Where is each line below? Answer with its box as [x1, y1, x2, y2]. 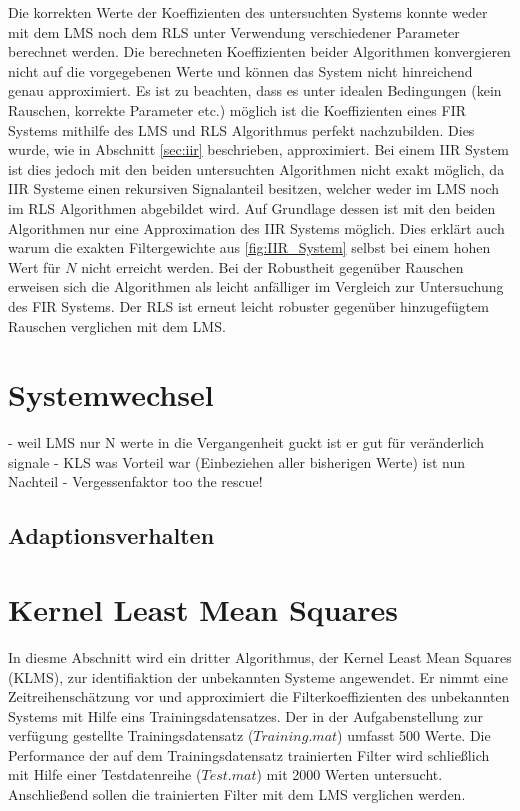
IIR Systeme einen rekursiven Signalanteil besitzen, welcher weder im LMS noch [8, 178, 500, 199]
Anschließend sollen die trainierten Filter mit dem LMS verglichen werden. [8, 784, 466, 805]
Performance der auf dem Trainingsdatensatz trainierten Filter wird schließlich [8, 744, 490, 765]
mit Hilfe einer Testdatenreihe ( [8, 764, 202, 785]
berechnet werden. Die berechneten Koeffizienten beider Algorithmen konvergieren [8, 41, 511, 62]
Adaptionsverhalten [8, 520, 215, 551]
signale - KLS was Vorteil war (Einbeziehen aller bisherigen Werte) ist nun [8, 451, 466, 472]
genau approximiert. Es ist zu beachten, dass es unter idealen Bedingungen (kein [8, 80, 502, 101]
